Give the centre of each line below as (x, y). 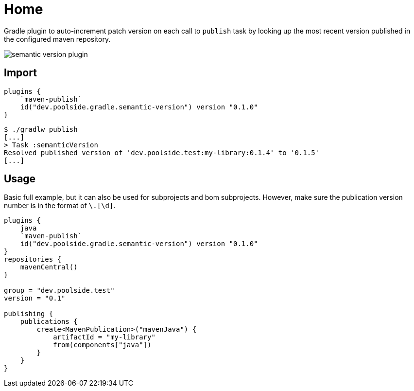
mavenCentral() (49, 267)
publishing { (29, 314)
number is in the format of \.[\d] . (60, 206)
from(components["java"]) (102, 345)
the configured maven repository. (57, 39)
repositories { (33, 259)
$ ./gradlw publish (41, 129)
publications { (49, 322)
